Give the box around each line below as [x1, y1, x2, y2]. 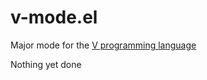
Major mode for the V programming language [10, 39, 197, 51]
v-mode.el [10, 6, 98, 29]
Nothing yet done [10, 58, 82, 70]
